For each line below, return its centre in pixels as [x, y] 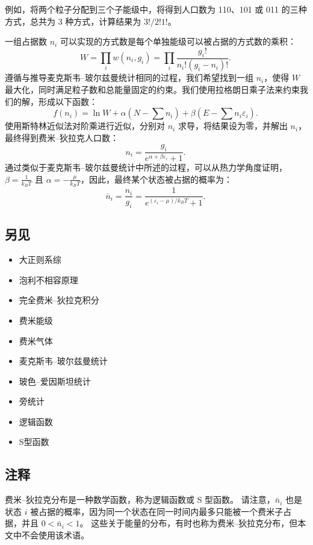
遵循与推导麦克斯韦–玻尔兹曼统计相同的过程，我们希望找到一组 [129, 77]
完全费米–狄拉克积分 [59, 300]
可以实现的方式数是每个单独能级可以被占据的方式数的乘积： [178, 41]
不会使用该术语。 [55, 535]
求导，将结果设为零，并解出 [233, 126]
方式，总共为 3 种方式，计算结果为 [73, 21]
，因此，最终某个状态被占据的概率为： [156, 179]
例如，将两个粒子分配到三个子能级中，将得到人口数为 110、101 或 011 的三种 [156, 9]
